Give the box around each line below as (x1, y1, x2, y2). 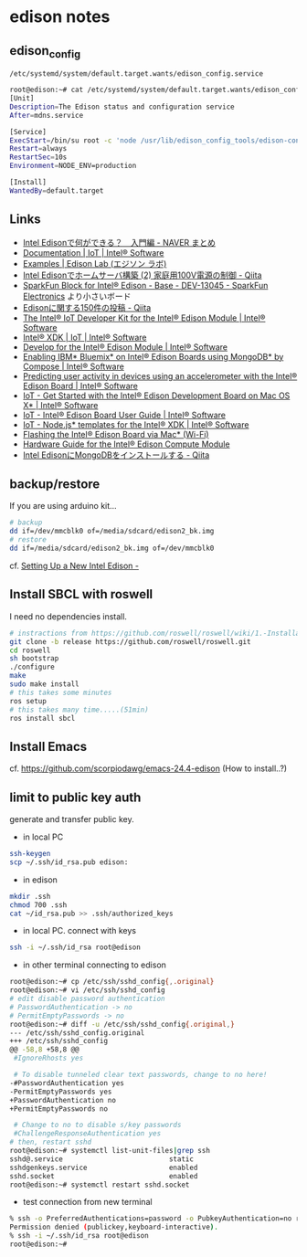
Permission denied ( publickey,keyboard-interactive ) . (9, 1222, 219, 1232)
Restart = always (9, 144, 68, 153)
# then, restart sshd (9, 1137, 92, 1147)
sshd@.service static (9, 1154, 195, 1164)
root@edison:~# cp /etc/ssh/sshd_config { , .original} (9, 977, 215, 987)
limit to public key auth (9, 789, 142, 805)
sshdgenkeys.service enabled (9, 1163, 198, 1172)
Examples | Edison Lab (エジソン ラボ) (22, 258, 167, 269)
